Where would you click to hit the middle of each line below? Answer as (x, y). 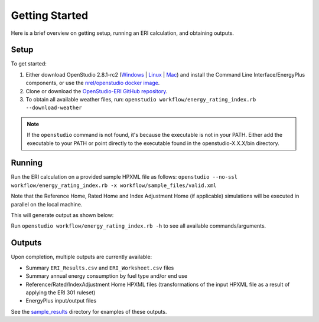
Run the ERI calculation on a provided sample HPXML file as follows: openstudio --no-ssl (124, 177)
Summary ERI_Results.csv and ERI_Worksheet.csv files (100, 268)
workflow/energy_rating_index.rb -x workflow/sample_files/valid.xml (114, 185)
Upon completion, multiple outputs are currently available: (82, 257)
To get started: (29, 64)
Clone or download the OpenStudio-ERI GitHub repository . (97, 91)
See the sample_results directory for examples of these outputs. (89, 311)
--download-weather (54, 108)
